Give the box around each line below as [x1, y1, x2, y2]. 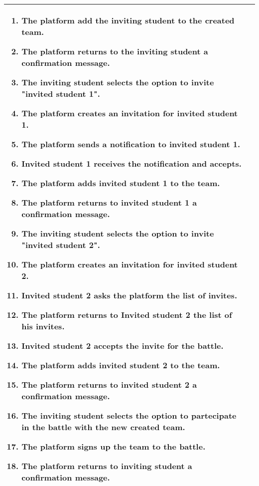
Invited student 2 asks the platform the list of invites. [21, 289, 237, 301]
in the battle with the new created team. [21, 421, 185, 433]
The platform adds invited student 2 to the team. [21, 359, 220, 371]
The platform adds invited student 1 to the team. [21, 177, 220, 189]
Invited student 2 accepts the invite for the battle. [21, 340, 224, 351]
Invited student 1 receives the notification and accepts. [21, 158, 242, 169]
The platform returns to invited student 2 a [21, 379, 197, 390]
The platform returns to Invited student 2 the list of [21, 309, 232, 320]
